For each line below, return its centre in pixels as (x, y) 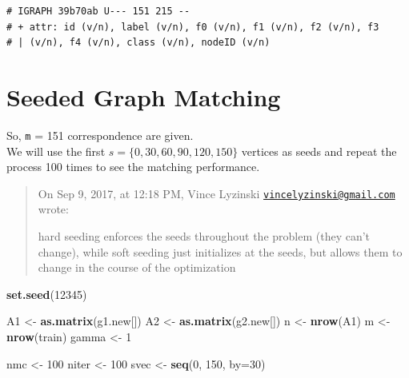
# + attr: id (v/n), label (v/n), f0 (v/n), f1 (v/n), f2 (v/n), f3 (193, 27)
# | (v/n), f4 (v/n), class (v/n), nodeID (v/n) (138, 43)
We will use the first (56, 151)
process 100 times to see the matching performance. (133, 167)
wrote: (53, 209)
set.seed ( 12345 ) (47, 294)
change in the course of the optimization (137, 267)
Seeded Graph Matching (144, 96)
